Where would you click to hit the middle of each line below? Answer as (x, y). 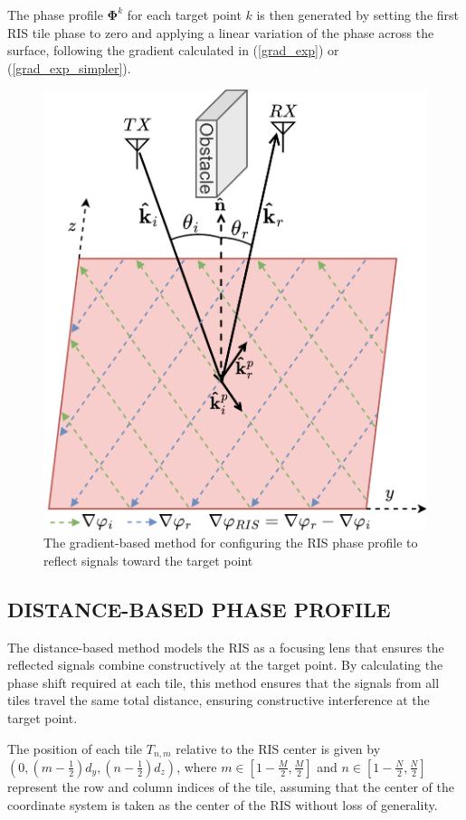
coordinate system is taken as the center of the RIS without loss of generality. (223, 804)
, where (197, 766)
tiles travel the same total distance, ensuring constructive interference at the (219, 700)
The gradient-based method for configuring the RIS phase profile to (231, 543)
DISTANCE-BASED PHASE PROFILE (199, 609)
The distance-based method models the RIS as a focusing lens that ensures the (226, 647)
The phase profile (55, 14)
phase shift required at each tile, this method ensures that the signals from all (223, 682)
